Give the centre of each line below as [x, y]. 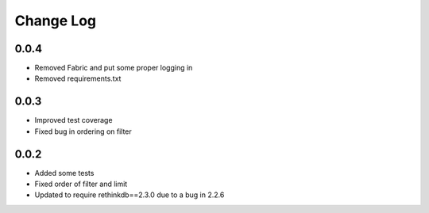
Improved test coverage [73, 120]
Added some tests [64, 173]
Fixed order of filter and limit [81, 184]
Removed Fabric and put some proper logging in [114, 68]
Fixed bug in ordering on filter [83, 131]
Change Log [56, 21]
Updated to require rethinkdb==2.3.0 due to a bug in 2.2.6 [129, 195]
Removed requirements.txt [78, 78]
